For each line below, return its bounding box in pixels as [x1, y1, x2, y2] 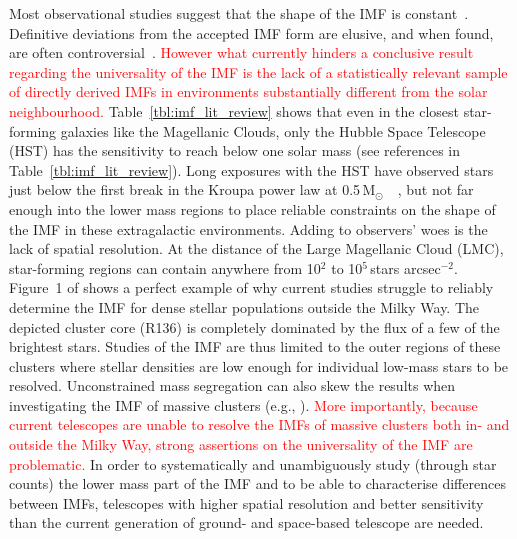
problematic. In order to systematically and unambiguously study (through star [9, 453, 497, 474]
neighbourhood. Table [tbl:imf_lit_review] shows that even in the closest [9, 100, 459, 121]
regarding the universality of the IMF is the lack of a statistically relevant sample [9, 61, 508, 82]
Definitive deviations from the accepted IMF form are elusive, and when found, [9, 22, 494, 43]
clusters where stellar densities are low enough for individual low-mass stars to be [9, 355, 509, 376]
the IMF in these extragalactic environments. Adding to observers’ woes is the [9, 218, 488, 239]
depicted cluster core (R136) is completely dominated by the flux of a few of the [9, 316, 500, 337]
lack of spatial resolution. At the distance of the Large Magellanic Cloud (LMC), [9, 238, 504, 259]
